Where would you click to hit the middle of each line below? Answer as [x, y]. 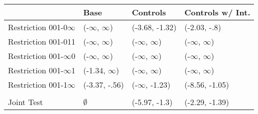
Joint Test [26, 102]
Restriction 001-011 [42, 41]
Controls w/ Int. [217, 12]
